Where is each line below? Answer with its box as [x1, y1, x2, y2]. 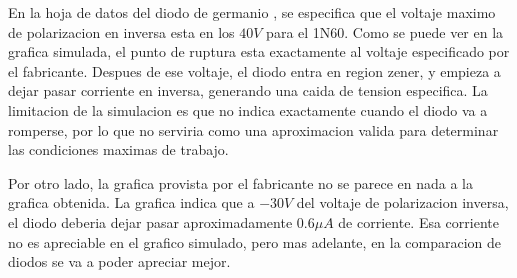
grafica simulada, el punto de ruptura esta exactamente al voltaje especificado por [8, 41, 510, 62]
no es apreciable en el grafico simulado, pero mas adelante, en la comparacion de [8, 231, 502, 252]
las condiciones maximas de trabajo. [8, 139, 229, 160]
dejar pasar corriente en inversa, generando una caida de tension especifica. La [8, 80, 488, 101]
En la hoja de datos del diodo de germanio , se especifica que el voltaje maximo [8, 2, 496, 22]
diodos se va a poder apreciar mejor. [8, 251, 231, 272]
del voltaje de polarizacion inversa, [296, 192, 509, 213]
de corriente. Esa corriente [338, 211, 499, 232]
